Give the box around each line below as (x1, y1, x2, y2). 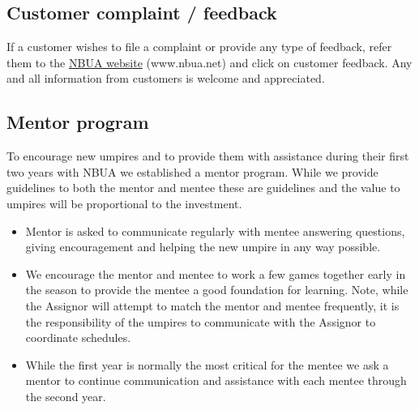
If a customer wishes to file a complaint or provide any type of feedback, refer (6, 38, 392, 55)
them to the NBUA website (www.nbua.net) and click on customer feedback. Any (6, 53, 413, 70)
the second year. (25, 387, 106, 404)
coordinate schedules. (25, 329, 131, 346)
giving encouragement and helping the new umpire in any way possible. (25, 238, 381, 255)
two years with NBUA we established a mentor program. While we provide (6, 163, 378, 180)
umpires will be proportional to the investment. (6, 194, 242, 211)
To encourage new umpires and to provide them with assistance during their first (6, 147, 409, 164)
